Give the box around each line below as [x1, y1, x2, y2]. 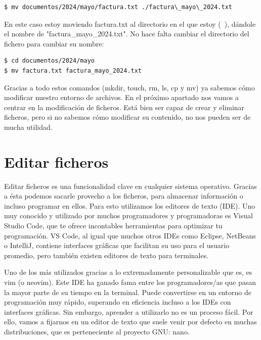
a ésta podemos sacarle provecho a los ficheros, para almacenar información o [4, 190, 243, 201]
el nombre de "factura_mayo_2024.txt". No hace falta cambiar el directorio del [4, 28, 249, 39]
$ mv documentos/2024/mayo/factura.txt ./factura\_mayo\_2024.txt [4, 4, 233, 11]
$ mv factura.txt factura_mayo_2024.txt [4, 67, 142, 74]
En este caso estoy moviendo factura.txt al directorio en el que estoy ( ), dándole [4, 18, 256, 29]
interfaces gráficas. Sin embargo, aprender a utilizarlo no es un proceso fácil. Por [4, 306, 253, 317]
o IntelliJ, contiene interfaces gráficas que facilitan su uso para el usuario [4, 240, 230, 251]
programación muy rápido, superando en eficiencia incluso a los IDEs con [4, 297, 231, 307]
